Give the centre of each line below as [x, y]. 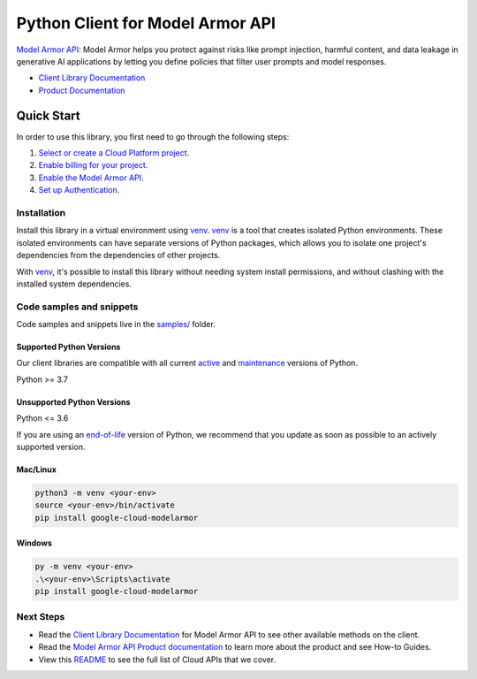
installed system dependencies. [74, 284]
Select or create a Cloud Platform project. [114, 153]
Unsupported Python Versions [73, 401]
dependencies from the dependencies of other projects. [118, 256]
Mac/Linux [37, 469]
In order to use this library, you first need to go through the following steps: [153, 136]
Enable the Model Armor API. [91, 178]
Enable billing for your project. [93, 165]
